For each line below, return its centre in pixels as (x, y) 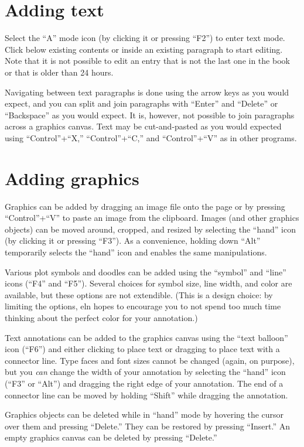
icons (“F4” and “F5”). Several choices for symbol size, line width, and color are (148, 283)
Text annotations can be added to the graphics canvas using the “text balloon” (146, 337)
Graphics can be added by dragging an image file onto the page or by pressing (145, 206)
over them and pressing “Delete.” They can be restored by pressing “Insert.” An (147, 426)
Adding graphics (72, 178)
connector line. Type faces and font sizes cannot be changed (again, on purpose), (150, 360)
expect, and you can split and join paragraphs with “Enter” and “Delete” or (141, 103)
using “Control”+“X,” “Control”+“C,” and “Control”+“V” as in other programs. (151, 137)
